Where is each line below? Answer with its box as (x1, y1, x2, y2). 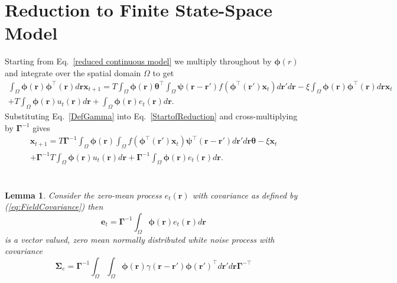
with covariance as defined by (192, 188, 298, 201)
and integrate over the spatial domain (5, 66, 141, 79)
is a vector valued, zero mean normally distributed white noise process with (5, 233, 275, 245)
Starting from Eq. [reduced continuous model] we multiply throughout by (5, 55, 272, 67)
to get (152, 66, 174, 79)
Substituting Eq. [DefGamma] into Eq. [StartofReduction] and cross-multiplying (5, 110, 298, 122)
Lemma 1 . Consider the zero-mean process (5, 188, 162, 201)
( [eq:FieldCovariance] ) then (5, 200, 103, 213)
